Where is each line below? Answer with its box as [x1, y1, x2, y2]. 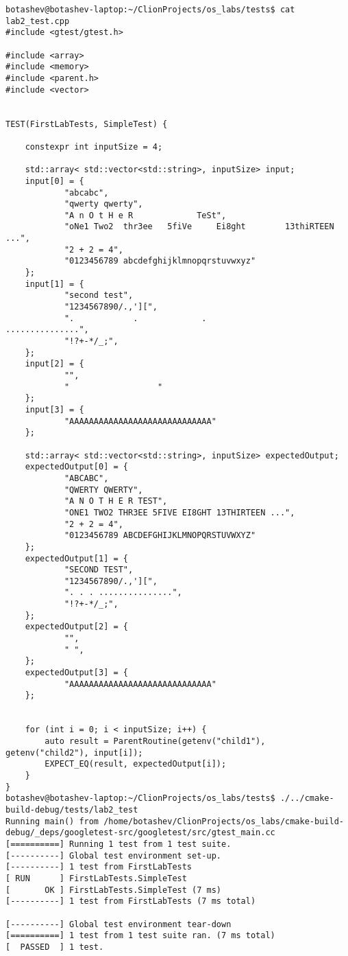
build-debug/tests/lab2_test [5, 804, 138, 815]
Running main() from [5, 816, 99, 826]
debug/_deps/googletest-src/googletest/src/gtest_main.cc [5, 828, 275, 838]
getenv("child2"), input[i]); [5, 747, 143, 758]
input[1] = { [25, 279, 84, 289]
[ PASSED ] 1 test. [5, 942, 104, 952]
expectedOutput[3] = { [25, 668, 128, 678]
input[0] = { [25, 176, 84, 186]
